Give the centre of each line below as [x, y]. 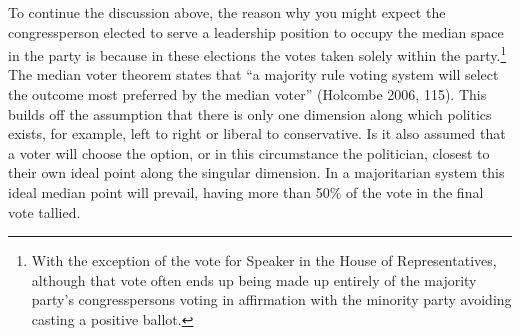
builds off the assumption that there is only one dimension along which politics [250, 113]
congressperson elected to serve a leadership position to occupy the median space [256, 31]
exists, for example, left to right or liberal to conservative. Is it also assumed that [257, 133]
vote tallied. [44, 211]
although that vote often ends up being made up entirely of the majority [254, 279]
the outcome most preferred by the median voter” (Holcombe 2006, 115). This [247, 94]
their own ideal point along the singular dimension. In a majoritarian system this [256, 172]
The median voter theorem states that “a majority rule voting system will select [253, 74]
